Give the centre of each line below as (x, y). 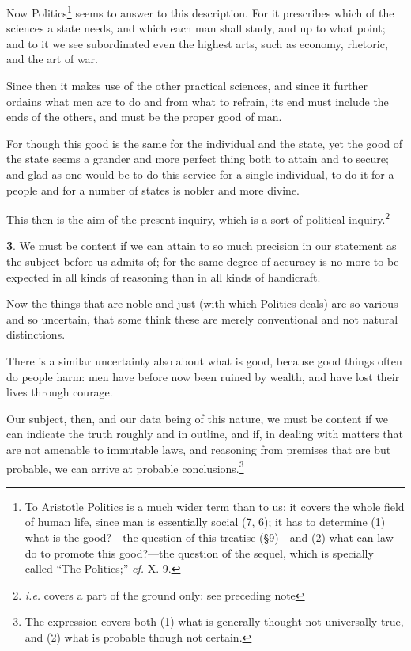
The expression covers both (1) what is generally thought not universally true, (214, 621)
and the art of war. (52, 59)
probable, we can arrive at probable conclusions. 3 (125, 467)
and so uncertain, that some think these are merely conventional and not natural (202, 318)
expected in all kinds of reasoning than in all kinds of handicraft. (164, 276)
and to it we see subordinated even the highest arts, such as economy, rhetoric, (197, 43)
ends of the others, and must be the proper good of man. (144, 117)
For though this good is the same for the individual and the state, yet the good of (205, 143)
